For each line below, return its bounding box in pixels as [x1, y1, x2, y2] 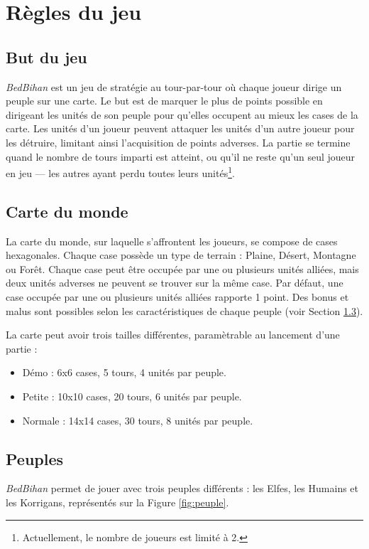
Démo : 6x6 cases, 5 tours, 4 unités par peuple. [22, 365, 226, 380]
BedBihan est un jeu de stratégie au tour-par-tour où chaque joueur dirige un [6, 79, 342, 94]
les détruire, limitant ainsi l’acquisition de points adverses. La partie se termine [6, 134, 351, 149]
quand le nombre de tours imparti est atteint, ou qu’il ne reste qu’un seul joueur [6, 149, 356, 164]
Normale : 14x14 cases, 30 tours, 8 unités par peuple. [22, 412, 253, 427]
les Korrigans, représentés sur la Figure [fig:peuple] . [6, 494, 229, 509]
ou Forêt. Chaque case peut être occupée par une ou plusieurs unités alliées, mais [6, 261, 359, 276]
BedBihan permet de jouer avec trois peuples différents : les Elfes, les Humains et [6, 481, 359, 496]
